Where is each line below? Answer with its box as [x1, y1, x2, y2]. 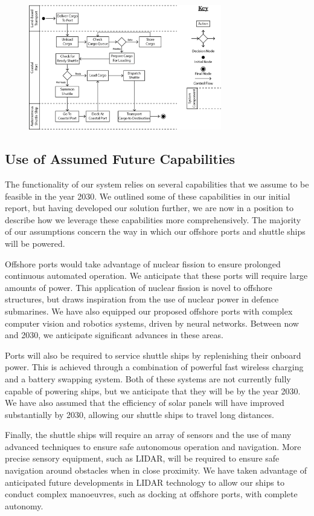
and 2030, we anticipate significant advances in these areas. [5, 328, 223, 341]
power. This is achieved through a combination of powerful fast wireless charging [5, 361, 304, 373]
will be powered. [5, 237, 65, 249]
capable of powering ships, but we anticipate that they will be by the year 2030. [5, 384, 301, 397]
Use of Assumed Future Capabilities [5, 149, 235, 168]
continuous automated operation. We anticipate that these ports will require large [5, 269, 308, 282]
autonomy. [5, 499, 43, 512]
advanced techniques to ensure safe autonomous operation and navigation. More [5, 440, 301, 452]
